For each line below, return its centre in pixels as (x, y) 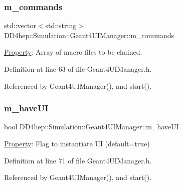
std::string (61, 25)
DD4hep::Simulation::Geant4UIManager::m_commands (89, 35)
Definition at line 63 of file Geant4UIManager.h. (78, 69)
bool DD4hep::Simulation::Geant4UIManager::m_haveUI (92, 127)
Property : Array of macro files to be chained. (73, 52)
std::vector (20, 25)
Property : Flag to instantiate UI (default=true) (77, 143)
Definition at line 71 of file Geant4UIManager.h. (78, 160)
